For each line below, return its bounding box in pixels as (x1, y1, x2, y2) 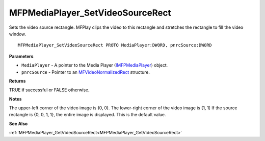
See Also (9, 121, 28, 126)
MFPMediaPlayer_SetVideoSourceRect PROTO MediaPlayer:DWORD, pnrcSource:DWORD (18, 42, 212, 48)
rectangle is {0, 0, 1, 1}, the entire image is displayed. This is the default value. (9, 112, 166, 118)
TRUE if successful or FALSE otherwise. (9, 87, 90, 93)
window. (9, 31, 26, 37)
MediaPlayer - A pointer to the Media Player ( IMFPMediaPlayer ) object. (21, 62, 168, 68)
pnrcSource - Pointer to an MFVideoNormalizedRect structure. (21, 69, 150, 75)
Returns (9, 78, 26, 84)
